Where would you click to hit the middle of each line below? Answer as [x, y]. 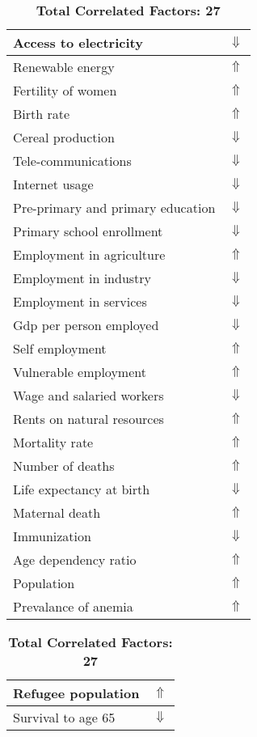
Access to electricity [78, 42]
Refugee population [76, 693]
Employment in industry [82, 278]
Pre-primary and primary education [114, 208]
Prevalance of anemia [73, 606]
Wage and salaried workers [88, 395]
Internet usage [53, 184]
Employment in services [80, 301]
